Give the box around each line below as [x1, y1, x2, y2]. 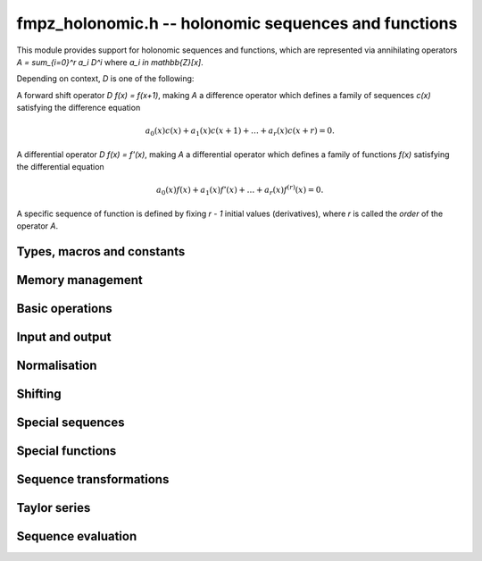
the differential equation [16, 162, 104, 172]
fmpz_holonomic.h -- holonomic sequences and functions [16, 13, 458, 33]
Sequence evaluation [16, 529, 137, 544]
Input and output [16, 330, 112, 345]
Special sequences [16, 415, 125, 431]
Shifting [16, 387, 62, 402]
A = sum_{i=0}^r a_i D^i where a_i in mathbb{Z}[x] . [16, 56, 204, 67]
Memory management [16, 272, 143, 288]
